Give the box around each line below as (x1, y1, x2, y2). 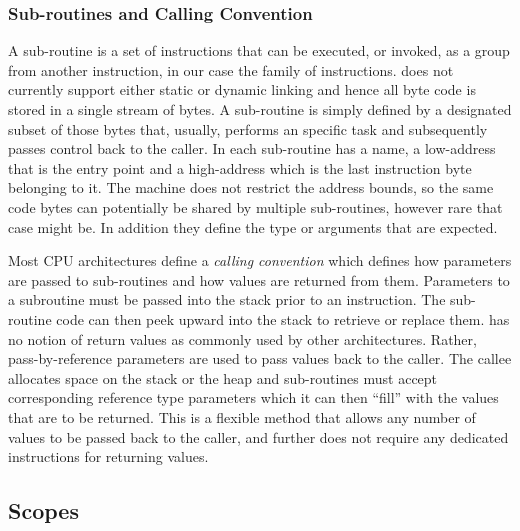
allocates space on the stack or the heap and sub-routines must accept (8, 367, 438, 388)
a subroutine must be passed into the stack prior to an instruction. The (8, 289, 446, 310)
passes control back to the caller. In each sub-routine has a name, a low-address (8, 138, 496, 159)
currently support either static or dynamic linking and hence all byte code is (8, 79, 476, 100)
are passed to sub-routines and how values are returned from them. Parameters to (8, 269, 510, 290)
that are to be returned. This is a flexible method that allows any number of (8, 406, 476, 427)
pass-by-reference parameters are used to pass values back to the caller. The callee (8, 348, 512, 369)
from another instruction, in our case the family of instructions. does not (8, 59, 454, 80)
